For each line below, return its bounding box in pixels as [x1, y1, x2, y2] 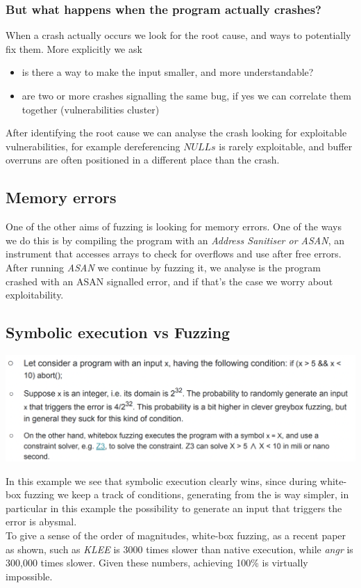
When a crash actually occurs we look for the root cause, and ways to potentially [6, 28, 351, 42]
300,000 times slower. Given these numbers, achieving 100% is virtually [6, 555, 308, 570]
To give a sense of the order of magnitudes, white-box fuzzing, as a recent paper [6, 527, 346, 542]
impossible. [6, 569, 53, 583]
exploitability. [6, 287, 64, 302]
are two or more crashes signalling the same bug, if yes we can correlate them [22, 88, 351, 102]
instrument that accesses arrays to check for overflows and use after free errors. [6, 246, 342, 261]
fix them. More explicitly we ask [6, 41, 142, 56]
